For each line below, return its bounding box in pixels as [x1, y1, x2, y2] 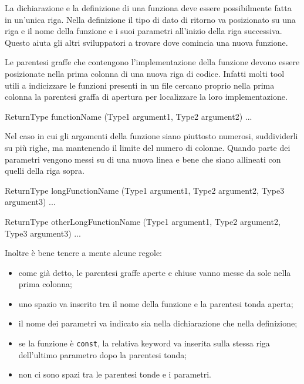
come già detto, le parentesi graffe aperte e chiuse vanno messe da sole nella [18, 266, 291, 278]
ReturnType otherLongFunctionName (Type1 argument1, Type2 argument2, [5, 215, 281, 227]
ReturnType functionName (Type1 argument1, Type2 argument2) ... [5, 110, 252, 122]
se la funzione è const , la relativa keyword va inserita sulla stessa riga [18, 337, 270, 349]
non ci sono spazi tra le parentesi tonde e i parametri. [18, 368, 211, 380]
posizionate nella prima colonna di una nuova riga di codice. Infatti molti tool [5, 67, 285, 79]
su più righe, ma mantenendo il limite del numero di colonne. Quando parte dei [5, 141, 291, 153]
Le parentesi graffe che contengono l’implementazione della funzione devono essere [5, 56, 300, 68]
